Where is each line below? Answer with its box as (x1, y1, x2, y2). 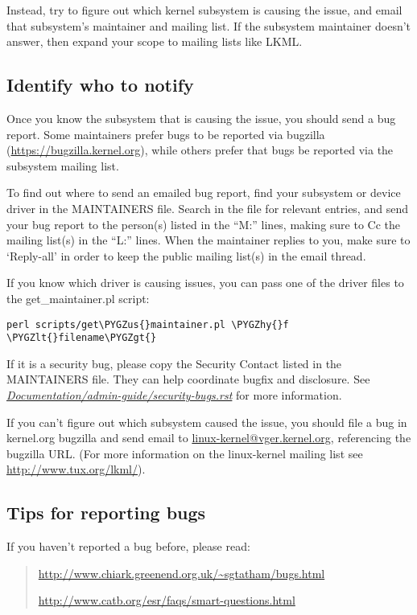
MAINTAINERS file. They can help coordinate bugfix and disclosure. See (6, 371, 370, 387)
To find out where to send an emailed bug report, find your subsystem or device (6, 184, 401, 201)
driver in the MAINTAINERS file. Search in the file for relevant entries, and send (6, 199, 408, 216)
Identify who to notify (6, 72, 194, 97)
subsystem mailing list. (6, 157, 119, 174)
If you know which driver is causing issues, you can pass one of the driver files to (6, 274, 404, 291)
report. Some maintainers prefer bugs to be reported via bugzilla (6, 125, 325, 142)
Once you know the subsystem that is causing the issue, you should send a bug (6, 109, 396, 126)
